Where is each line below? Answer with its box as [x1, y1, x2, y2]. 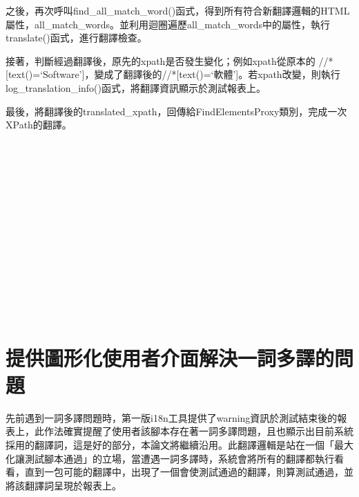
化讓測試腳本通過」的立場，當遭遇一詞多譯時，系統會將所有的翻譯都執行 [6, 451, 334, 465]
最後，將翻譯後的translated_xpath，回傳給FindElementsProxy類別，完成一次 [6, 104, 347, 118]
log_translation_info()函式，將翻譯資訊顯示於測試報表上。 [6, 80, 266, 95]
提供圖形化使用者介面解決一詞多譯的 [6, 343, 335, 371]
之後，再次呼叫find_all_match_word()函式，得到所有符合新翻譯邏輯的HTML [6, 3, 350, 17]
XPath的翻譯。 [6, 117, 72, 132]
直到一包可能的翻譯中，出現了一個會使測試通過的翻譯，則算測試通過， [24, 465, 344, 479]
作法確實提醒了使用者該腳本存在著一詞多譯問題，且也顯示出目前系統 [43, 424, 353, 438]
